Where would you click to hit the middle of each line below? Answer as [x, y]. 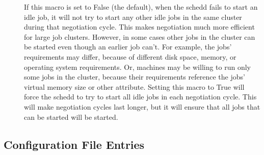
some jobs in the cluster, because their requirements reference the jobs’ [135, 77]
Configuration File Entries [74, 144]
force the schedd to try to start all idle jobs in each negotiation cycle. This [140, 97]
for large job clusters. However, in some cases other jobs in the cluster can [140, 36]
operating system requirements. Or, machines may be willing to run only [138, 67]
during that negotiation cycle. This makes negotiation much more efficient [139, 27]
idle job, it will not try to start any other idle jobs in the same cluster [133, 17]
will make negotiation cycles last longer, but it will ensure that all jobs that [142, 106]
